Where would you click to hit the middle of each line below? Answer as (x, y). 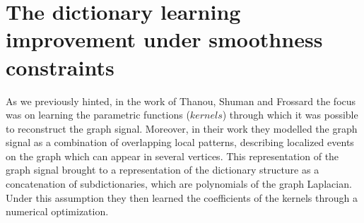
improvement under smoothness (164, 39)
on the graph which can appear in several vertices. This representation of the (172, 156)
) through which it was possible (290, 115)
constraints (60, 67)
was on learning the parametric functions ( (98, 115)
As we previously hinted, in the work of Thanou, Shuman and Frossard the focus (181, 101)
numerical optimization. (57, 211)
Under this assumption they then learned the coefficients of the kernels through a (182, 197)
